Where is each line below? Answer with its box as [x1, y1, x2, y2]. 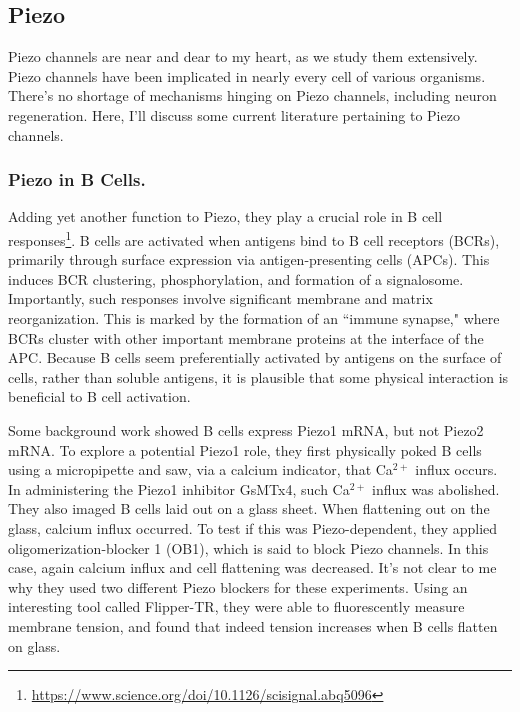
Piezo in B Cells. [8, 167, 146, 192]
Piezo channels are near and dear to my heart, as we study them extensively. [8, 46, 478, 67]
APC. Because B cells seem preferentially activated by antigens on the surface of [8, 347, 502, 368]
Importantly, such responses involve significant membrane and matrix [8, 288, 433, 309]
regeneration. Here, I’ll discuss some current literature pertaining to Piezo [8, 104, 460, 125]
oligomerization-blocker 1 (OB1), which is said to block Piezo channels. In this [8, 537, 489, 558]
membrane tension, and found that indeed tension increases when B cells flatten [8, 615, 498, 636]
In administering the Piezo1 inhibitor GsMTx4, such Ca [8, 478, 350, 499]
